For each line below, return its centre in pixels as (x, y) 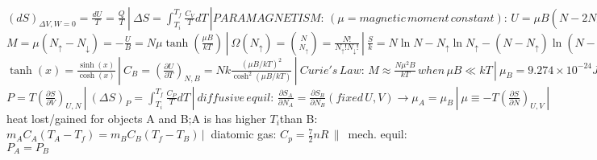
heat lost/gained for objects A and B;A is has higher (136, 118)
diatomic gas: (244, 134)
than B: (298, 118)
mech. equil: (378, 134)
